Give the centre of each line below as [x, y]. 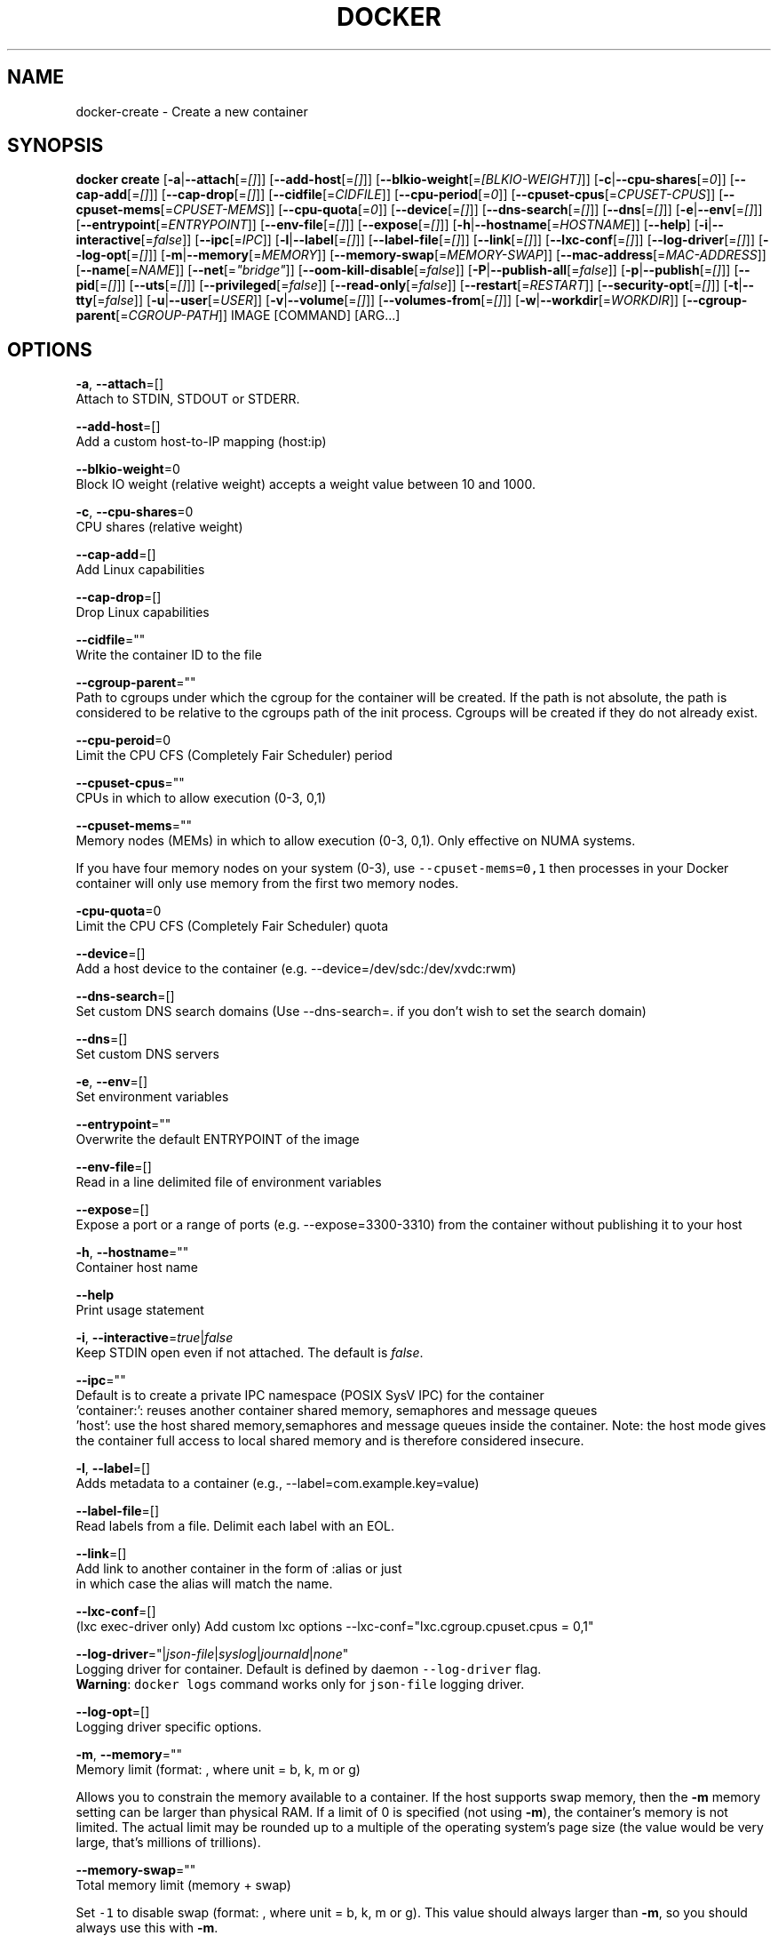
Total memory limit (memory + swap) [183, 1885]
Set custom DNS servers [147, 1054]
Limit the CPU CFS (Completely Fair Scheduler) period [234, 756]
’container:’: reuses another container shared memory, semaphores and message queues [337, 1411]
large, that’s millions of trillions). [168, 1843]
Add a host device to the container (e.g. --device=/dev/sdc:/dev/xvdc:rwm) [296, 969]
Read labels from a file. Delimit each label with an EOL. [235, 1526]
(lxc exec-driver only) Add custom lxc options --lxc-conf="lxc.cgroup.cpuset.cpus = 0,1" [335, 1627]
